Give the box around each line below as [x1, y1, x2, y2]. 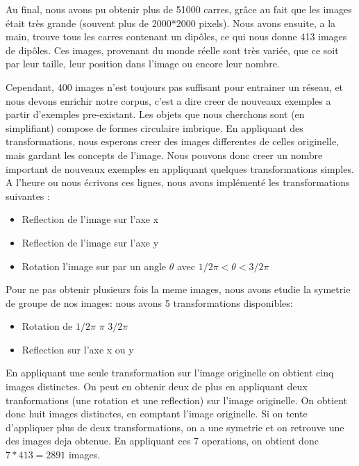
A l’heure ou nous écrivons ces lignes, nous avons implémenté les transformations [6, 175, 350, 190]
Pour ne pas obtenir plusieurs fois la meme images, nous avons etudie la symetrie [6, 282, 351, 297]
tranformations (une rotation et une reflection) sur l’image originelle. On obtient [6, 392, 347, 407]
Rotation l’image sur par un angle [22, 258, 167, 273]
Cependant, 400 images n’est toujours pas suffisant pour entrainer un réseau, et [6, 79, 344, 94]
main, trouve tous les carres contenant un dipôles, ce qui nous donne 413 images [6, 29, 347, 44]
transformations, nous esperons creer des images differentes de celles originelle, [6, 134, 340, 149]
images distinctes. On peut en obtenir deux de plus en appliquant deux [6, 379, 308, 394]
